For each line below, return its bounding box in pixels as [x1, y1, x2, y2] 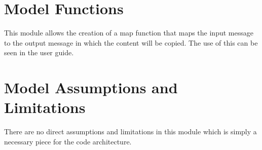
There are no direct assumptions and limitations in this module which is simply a [4, 126, 257, 137]
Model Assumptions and [4, 77, 178, 98]
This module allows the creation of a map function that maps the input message [4, 27, 253, 38]
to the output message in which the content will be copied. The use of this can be [4, 37, 258, 48]
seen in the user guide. [4, 47, 74, 58]
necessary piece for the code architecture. [4, 136, 132, 146]
